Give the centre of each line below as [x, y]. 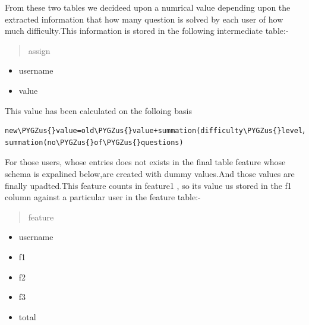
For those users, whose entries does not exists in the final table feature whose [145, 162]
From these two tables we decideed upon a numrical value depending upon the [148, 7]
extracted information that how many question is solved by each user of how [144, 19]
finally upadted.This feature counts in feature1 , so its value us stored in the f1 [148, 185]
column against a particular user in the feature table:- [103, 197]
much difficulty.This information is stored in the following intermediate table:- [147, 31]
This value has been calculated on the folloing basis [98, 110]
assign [39, 50]
